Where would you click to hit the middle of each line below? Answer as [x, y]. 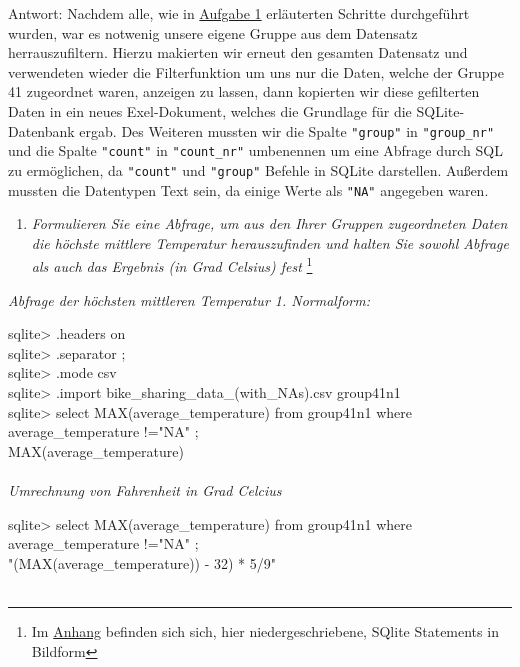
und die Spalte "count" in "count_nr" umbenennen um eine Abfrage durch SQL [255, 150]
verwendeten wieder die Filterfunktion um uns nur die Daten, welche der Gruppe [256, 71]
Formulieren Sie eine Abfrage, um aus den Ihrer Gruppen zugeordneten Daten [269, 223]
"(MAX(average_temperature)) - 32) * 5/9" [142, 562]
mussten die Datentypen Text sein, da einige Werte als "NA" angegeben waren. [248, 189]
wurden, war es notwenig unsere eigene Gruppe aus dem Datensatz [213, 32]
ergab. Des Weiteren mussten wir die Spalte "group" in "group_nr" [287, 130]
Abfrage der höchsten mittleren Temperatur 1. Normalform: [189, 299]
